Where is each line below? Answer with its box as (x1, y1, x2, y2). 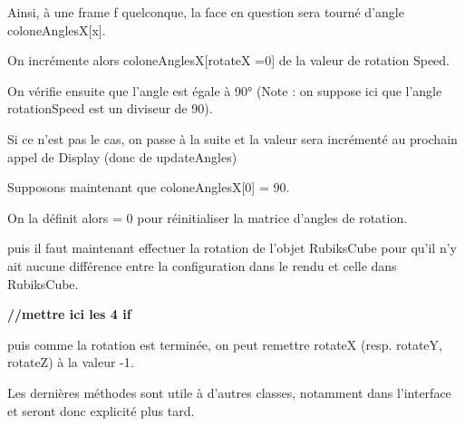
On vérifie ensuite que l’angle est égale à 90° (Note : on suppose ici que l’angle (7, 81, 442, 100)
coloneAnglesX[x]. (7, 20, 106, 39)
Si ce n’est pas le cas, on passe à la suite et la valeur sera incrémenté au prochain (7, 129, 458, 148)
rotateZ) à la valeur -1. (7, 353, 134, 372)
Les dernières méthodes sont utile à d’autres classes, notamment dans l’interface (7, 382, 451, 402)
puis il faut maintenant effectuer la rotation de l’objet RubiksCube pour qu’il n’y (7, 238, 457, 257)
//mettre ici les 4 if (7, 305, 131, 324)
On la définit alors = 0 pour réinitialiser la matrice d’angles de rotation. (7, 208, 408, 227)
